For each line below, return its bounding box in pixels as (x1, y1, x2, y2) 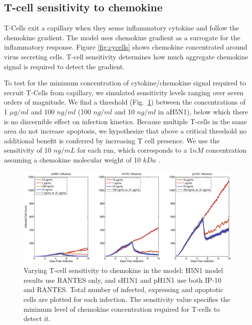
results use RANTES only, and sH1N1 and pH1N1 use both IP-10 (24, 274, 222, 285)
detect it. (24, 313, 51, 324)
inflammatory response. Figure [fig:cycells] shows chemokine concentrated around (4, 42, 248, 52)
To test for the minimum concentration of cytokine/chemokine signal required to (4, 78, 246, 88)
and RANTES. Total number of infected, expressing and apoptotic (24, 284, 224, 295)
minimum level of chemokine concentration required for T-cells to (24, 303, 220, 314)
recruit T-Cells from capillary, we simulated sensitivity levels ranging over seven (4, 87, 244, 97)
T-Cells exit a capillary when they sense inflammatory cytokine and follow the (4, 23, 239, 33)
